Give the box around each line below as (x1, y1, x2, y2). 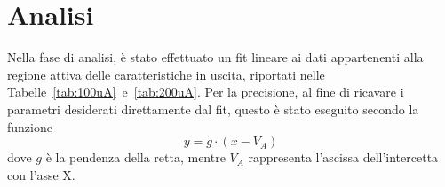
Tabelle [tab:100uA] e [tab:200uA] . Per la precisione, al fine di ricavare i (7, 82, 404, 101)
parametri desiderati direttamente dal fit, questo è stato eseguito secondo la (7, 99, 419, 118)
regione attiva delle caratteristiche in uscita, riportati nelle (7, 65, 325, 83)
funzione (7, 117, 52, 136)
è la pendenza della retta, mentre (45, 148, 226, 167)
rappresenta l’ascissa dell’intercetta (248, 148, 439, 167)
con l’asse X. (7, 165, 75, 183)
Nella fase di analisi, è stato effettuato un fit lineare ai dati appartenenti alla (7, 48, 424, 66)
